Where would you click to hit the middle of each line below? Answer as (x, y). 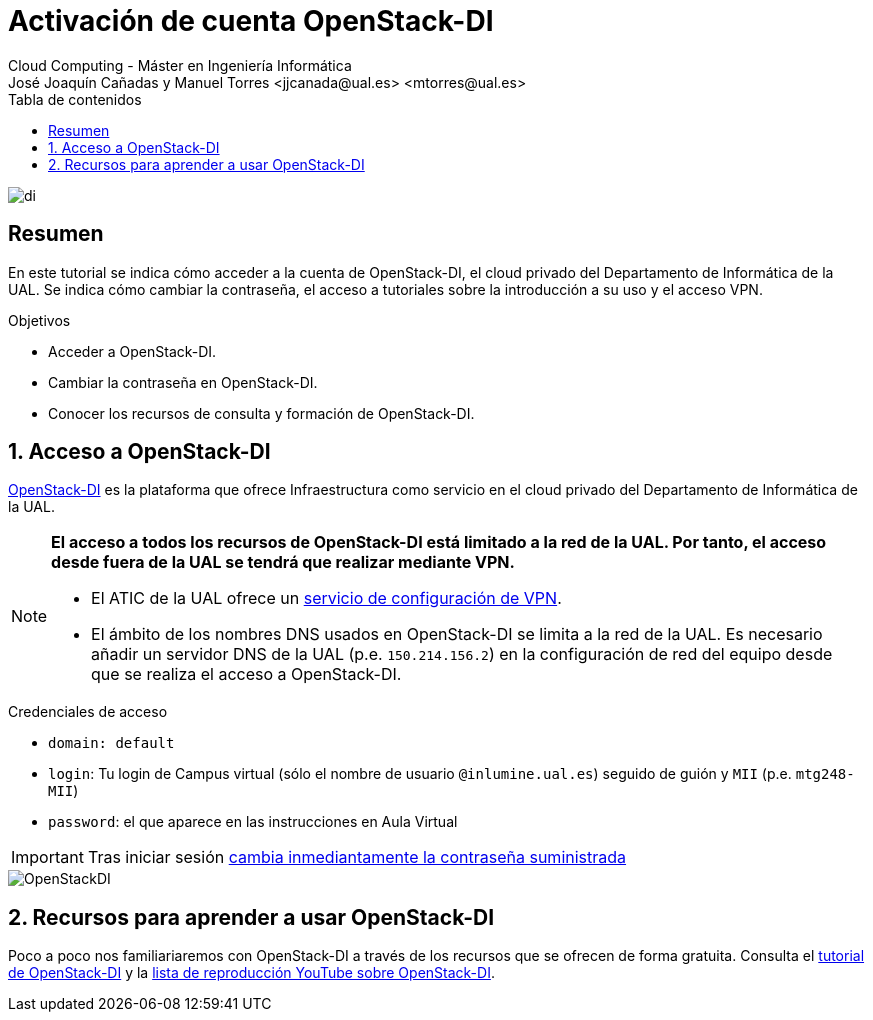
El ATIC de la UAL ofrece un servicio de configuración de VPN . (326, 598)
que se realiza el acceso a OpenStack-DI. (246, 674)
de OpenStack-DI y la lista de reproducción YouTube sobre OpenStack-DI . (251, 973)
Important (47, 857)
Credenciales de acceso (88, 712)
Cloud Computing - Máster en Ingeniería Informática (180, 65)
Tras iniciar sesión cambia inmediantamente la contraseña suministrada (357, 857)
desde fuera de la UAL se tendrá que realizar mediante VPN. (283, 562)
